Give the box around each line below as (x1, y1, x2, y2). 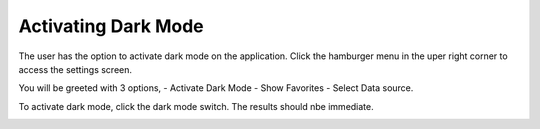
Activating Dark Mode (18, 15, 204, 37)
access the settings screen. (18, 63, 133, 75)
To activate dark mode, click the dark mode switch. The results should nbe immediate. (18, 100, 374, 112)
